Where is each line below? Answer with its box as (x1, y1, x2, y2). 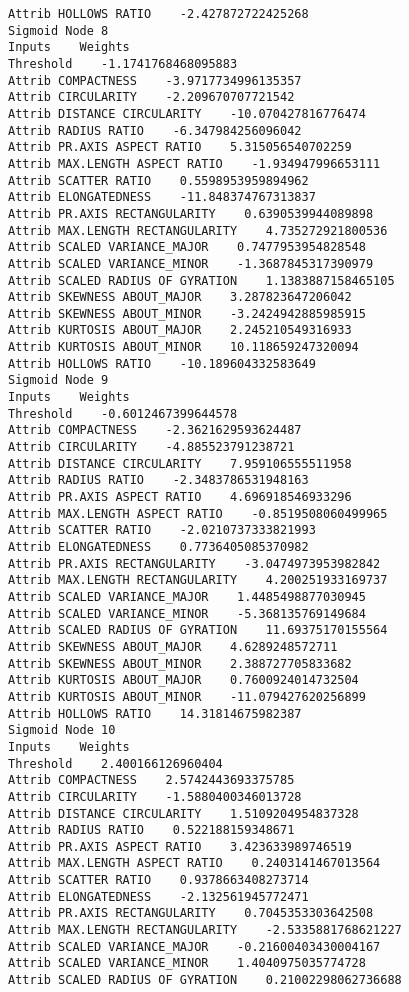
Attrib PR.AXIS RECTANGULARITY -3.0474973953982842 (8, 556, 381, 571)
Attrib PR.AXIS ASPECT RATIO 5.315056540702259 (8, 140, 352, 155)
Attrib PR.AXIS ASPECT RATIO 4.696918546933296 (8, 490, 352, 505)
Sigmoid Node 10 (8, 723, 116, 738)
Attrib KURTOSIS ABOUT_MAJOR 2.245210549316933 (8, 323, 352, 338)
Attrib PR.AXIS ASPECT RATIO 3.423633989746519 (8, 839, 352, 854)
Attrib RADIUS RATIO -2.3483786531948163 (8, 473, 309, 488)
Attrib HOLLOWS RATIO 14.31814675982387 (8, 706, 302, 721)
